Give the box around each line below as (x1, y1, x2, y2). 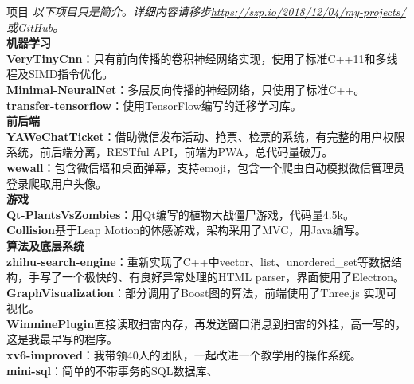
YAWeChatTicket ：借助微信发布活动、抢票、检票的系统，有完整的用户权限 (6, 127, 405, 144)
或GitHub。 (6, 18, 64, 35)
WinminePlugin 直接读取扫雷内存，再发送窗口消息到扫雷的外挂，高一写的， (6, 315, 407, 331)
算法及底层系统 (6, 237, 84, 253)
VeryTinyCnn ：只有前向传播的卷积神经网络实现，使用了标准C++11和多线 (6, 49, 398, 66)
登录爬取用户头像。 (6, 174, 107, 191)
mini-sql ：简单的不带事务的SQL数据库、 (6, 362, 218, 378)
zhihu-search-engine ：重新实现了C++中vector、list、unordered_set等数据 (6, 253, 391, 269)
